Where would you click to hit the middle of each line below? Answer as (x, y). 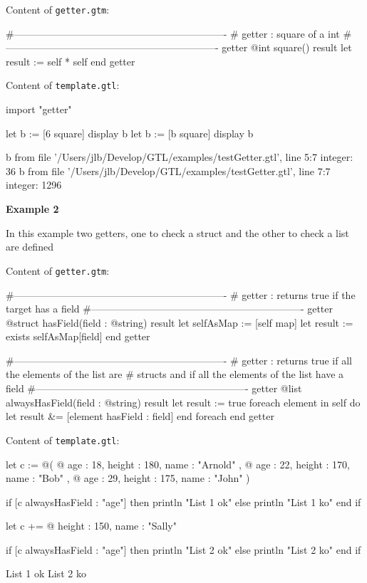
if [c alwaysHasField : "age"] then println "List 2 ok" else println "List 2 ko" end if (183, 549)
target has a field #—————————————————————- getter (170, 309)
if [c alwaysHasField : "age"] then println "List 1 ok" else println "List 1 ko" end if (183, 501)
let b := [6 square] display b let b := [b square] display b (130, 133)
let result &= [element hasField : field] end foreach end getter (140, 416)
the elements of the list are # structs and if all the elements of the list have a (175, 374)
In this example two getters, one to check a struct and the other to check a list (177, 232)
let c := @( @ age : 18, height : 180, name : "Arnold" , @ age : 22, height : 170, (178, 464)
